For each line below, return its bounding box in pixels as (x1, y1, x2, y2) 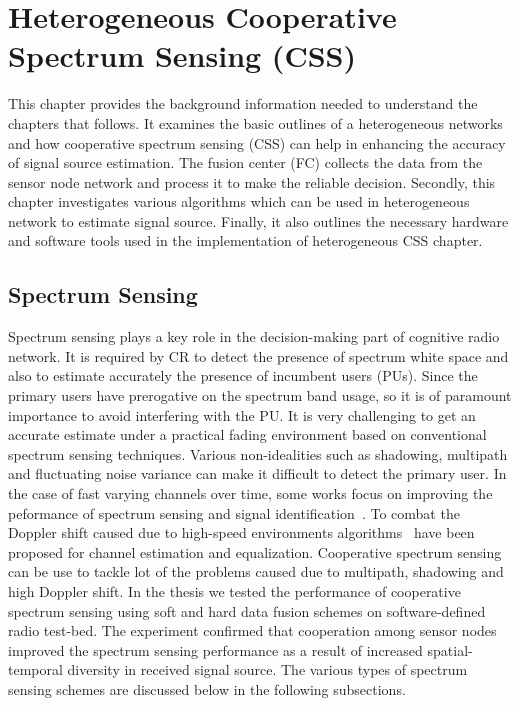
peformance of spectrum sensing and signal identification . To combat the (8, 502, 460, 523)
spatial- (427, 639, 473, 660)
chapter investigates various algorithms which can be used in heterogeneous (8, 191, 470, 212)
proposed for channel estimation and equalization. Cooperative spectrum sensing (8, 541, 502, 562)
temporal (8, 659, 63, 680)
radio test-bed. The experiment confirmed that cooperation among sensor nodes (8, 620, 497, 641)
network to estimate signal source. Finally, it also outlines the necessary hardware (8, 210, 509, 231)
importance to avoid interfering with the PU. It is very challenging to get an (8, 404, 476, 425)
